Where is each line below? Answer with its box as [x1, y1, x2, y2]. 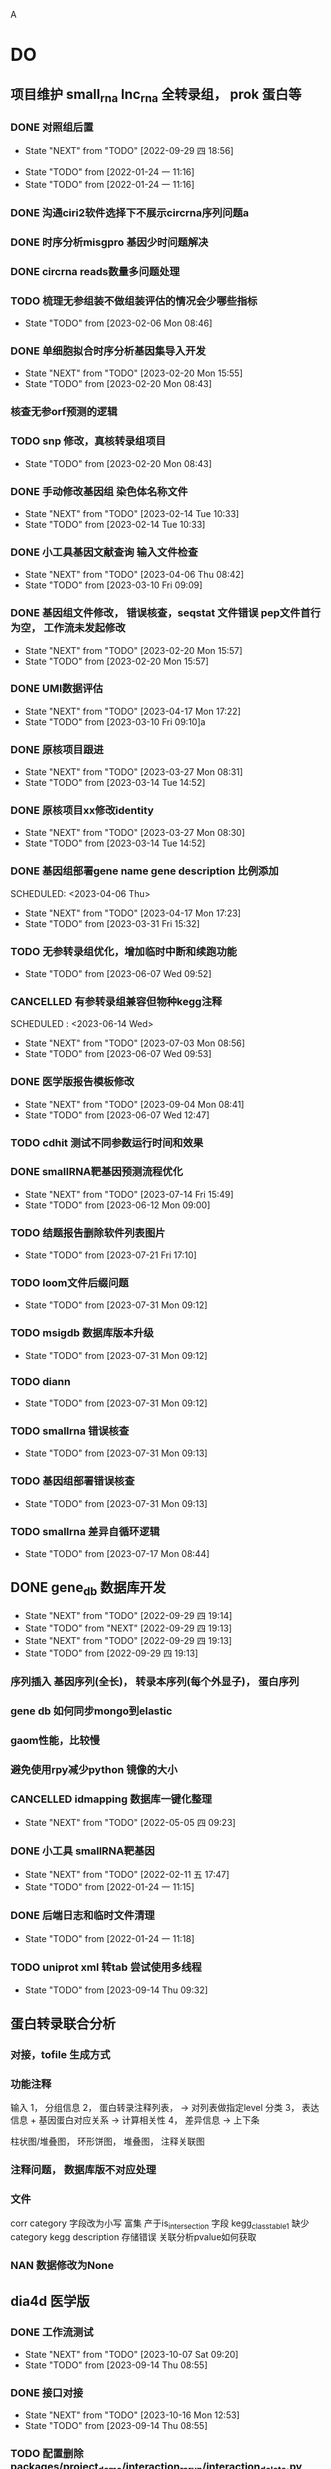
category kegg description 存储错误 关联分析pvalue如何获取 [10, 2231, 257, 2243]
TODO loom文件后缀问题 [10, 1276, 129, 1290]
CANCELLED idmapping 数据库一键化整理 [10, 1792, 213, 1806]
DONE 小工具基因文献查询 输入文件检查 [10, 545, 198, 559]
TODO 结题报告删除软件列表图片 [10, 1225, 166, 1239]
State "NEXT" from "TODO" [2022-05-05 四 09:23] [24, 1816, 237, 1828]
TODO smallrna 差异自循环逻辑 [10, 1524, 160, 1538]
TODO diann [10, 1374, 71, 1388]
